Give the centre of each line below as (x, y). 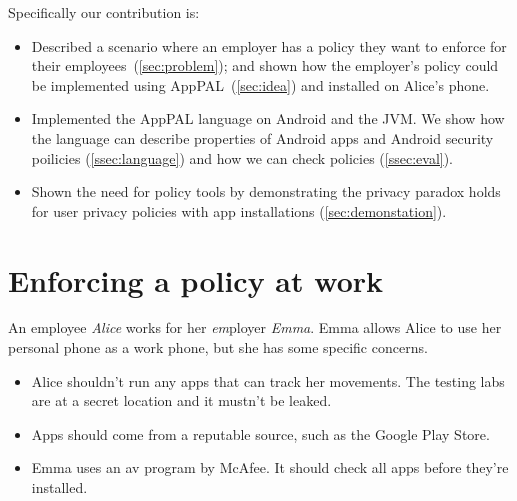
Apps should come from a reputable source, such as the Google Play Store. (260, 433)
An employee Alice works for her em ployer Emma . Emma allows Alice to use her (255, 327)
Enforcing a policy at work (196, 279)
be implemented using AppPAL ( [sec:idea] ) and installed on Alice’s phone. (260, 84)
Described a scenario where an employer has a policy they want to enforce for (269, 45)
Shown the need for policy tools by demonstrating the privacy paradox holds (266, 191)
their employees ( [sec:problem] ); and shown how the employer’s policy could (265, 65)
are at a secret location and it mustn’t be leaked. (181, 400)
